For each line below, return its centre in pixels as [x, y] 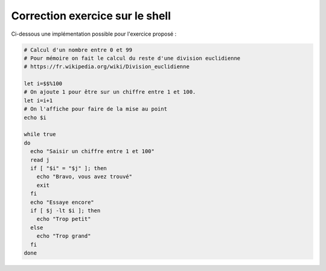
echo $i [35, 117]
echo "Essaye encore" [62, 202]
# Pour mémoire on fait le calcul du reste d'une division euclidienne [132, 58]
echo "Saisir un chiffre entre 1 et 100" [93, 152]
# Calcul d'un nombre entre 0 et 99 [78, 50]
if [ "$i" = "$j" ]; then [69, 168]
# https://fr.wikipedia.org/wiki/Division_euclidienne [107, 67]
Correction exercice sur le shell [91, 16]
